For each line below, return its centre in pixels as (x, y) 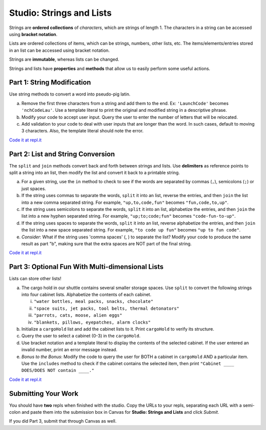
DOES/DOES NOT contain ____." (58, 370)
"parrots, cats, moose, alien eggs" (78, 315)
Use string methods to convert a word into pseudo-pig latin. (70, 94)
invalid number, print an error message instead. (69, 350)
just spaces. (34, 188)
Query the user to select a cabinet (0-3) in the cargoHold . (81, 336)
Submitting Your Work (44, 393)
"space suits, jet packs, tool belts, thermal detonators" (107, 308)
